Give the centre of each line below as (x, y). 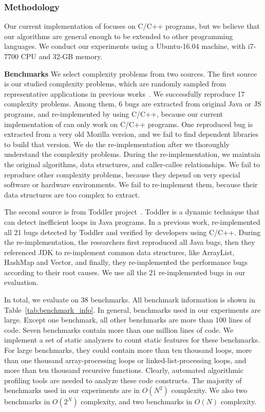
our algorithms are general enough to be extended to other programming (119, 36)
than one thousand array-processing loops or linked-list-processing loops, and (125, 360)
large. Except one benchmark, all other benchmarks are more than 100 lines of (128, 320)
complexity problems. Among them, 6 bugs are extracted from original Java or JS (133, 104)
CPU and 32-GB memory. (62, 56)
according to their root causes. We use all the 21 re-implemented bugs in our (125, 272)
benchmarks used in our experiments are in (72, 390)
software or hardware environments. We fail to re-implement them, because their (131, 184)
